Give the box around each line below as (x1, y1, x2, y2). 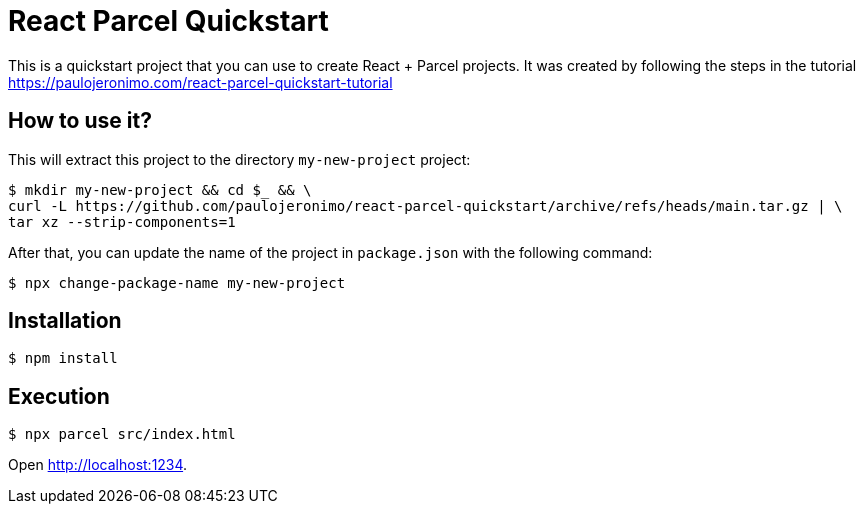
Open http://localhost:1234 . (8, 456, 188, 474)
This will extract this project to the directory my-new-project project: (8, 150, 471, 168)
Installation (8, 308, 122, 334)
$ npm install (8, 350, 118, 367)
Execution (8, 383, 110, 409)
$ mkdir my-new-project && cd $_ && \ (8, 181, 312, 198)
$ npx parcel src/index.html (8, 426, 236, 443)
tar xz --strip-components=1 (8, 213, 236, 230)
